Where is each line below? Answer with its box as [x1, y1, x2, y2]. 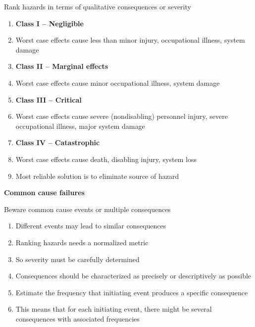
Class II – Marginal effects [15, 61, 108, 71]
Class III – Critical [15, 94, 82, 105]
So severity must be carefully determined [15, 254, 140, 264]
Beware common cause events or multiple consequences [4, 204, 171, 214]
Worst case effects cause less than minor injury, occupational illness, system [15, 35, 245, 45]
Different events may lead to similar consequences [15, 220, 166, 231]
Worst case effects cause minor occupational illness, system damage [15, 77, 220, 88]
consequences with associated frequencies [15, 313, 140, 324]
